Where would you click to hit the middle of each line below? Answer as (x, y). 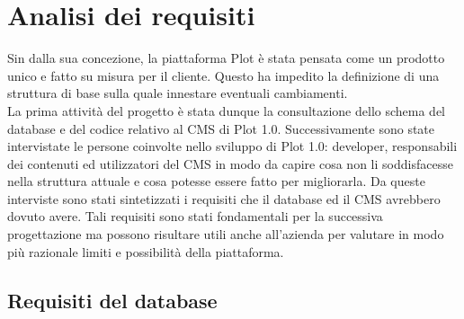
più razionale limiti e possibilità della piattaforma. (146, 251)
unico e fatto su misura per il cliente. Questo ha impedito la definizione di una (223, 75)
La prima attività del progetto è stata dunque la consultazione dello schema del (226, 110)
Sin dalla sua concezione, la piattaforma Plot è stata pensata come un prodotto (226, 58)
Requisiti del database (112, 300)
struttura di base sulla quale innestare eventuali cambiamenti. (178, 93)
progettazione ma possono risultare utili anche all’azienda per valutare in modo (226, 234)
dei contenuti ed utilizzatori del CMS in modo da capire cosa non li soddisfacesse (230, 163)
